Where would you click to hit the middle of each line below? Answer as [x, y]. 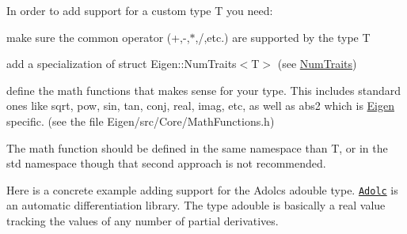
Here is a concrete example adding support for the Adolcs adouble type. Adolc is [202, 189]
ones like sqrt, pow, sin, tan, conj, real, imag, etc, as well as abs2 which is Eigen [200, 106]
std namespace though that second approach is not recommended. [166, 163]
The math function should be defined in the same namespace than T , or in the [197, 147]
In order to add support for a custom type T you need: [140, 10]
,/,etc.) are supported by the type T [283, 37]
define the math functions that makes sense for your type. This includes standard [204, 90]
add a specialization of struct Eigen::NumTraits [122, 64]
